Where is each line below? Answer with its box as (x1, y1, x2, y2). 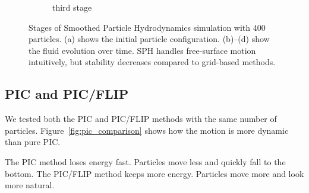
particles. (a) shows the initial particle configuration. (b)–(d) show (29, 33, 270, 45)
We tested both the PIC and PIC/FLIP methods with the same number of (5, 112, 277, 125)
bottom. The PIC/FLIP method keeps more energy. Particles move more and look (5, 167, 304, 179)
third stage (52, 1, 92, 13)
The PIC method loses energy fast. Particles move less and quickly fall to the (5, 155, 286, 168)
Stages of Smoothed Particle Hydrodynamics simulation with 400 (29, 21, 266, 33)
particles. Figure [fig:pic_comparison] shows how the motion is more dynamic (5, 124, 289, 136)
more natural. (5, 179, 55, 191)
